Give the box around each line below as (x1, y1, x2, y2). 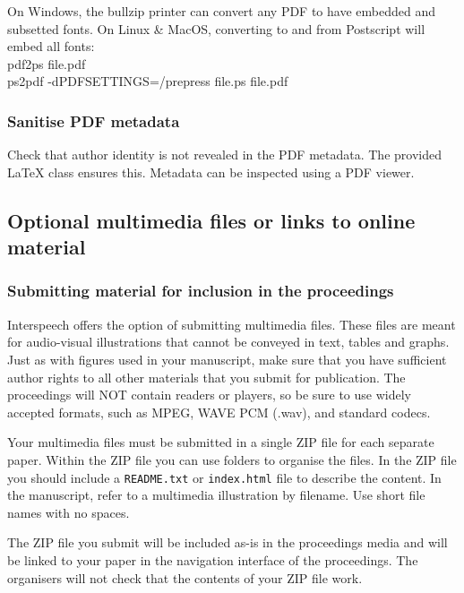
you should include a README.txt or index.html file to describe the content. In (7, 468, 442, 486)
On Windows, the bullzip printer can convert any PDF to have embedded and (7, 2, 435, 20)
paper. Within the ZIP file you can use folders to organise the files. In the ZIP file (7, 450, 457, 468)
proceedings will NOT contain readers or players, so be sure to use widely (7, 385, 411, 404)
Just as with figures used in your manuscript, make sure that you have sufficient (7, 349, 447, 368)
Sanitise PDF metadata (7, 109, 180, 132)
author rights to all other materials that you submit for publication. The (7, 367, 406, 386)
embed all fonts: (7, 37, 95, 56)
